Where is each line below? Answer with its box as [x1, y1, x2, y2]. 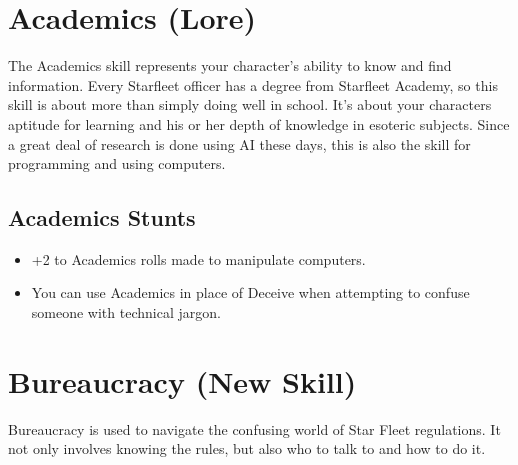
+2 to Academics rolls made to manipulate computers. [31, 248, 366, 269]
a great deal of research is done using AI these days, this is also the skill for [8, 133, 471, 154]
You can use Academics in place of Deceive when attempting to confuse [31, 282, 470, 303]
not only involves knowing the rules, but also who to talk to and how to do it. [8, 438, 486, 459]
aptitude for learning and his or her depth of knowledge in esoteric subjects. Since [8, 113, 510, 134]
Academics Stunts [8, 202, 196, 233]
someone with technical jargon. [31, 302, 221, 323]
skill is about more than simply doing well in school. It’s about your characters [8, 94, 492, 115]
